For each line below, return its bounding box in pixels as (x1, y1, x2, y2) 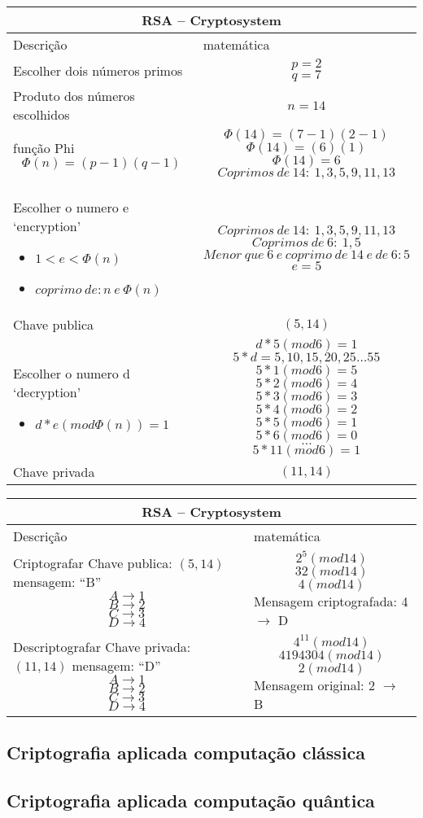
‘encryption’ (13, 217, 81, 235)
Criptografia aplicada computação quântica (7, 788, 375, 813)
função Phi (13, 138, 75, 157)
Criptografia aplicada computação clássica (7, 740, 366, 765)
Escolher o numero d (13, 364, 130, 383)
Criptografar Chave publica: (13, 553, 172, 572)
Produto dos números (13, 86, 135, 105)
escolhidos (13, 105, 70, 124)
